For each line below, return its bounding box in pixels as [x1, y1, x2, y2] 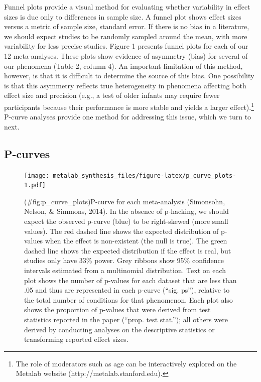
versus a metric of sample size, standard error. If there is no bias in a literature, [4, 21, 249, 32]
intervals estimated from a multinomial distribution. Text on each [24, 265, 226, 276]
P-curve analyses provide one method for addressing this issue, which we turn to [4, 111, 251, 122]
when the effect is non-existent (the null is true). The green [45, 235, 227, 246]
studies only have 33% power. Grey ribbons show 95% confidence [24, 255, 224, 266]
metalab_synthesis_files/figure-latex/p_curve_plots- [53, 172, 236, 179]
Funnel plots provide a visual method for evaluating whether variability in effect [4, 2, 250, 12]
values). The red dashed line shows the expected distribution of [24, 225, 219, 236]
